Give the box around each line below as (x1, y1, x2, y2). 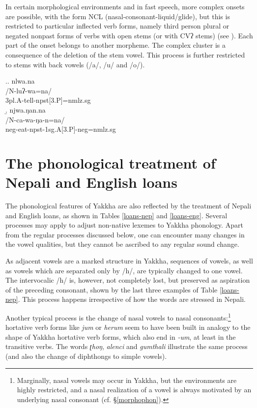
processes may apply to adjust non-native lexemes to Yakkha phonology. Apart (5, 220, 243, 230)
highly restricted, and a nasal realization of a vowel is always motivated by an (17, 384, 252, 395)
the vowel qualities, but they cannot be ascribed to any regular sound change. (5, 239, 239, 249)
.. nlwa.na (5, 76, 35, 86)
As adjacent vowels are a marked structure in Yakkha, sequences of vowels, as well (5, 256, 253, 265)
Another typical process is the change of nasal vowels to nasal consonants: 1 (5, 311, 231, 322)
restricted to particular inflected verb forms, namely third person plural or (5, 21, 229, 31)
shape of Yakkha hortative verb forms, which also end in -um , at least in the (5, 331, 236, 342)
